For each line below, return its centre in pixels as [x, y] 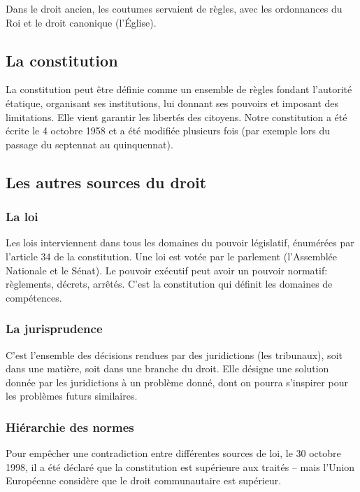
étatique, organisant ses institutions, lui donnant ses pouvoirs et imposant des [172, 103]
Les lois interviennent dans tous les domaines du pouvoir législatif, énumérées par [180, 243]
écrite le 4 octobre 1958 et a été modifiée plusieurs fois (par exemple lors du [168, 131]
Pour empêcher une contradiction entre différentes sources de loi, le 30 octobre [173, 453]
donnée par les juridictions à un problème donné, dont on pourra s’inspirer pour [177, 382]
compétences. [34, 297]
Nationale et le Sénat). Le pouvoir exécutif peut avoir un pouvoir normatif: [167, 270]
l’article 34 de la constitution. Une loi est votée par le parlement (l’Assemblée [172, 256]
